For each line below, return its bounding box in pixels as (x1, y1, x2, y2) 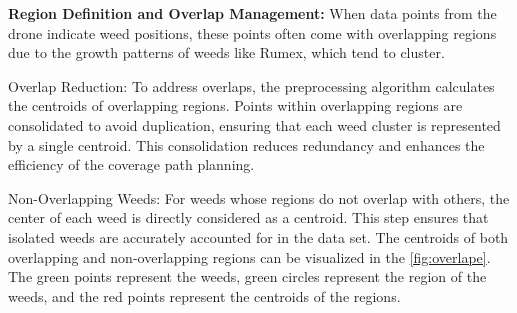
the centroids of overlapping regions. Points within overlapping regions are (8, 95, 463, 116)
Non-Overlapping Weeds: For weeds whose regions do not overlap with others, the (8, 187, 510, 208)
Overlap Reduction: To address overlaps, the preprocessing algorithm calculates (8, 75, 495, 96)
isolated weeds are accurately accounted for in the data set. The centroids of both (8, 226, 509, 247)
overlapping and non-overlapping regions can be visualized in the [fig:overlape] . (8, 246, 491, 267)
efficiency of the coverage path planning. (8, 154, 255, 175)
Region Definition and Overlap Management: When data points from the (8, 3, 497, 23)
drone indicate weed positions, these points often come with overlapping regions (8, 22, 497, 43)
